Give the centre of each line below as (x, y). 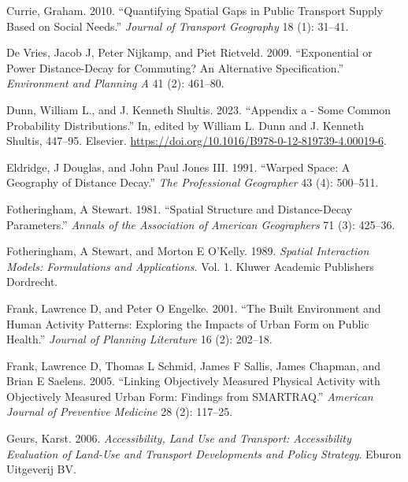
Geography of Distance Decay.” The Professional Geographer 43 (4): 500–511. (193, 182)
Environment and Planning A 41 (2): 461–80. (115, 83)
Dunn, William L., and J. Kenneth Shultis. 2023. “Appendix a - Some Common (198, 109)
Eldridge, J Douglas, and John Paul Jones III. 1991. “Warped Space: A (178, 167)
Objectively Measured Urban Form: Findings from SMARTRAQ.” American (190, 396)
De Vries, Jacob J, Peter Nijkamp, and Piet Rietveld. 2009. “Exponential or (189, 52)
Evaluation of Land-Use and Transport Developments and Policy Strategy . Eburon (204, 453)
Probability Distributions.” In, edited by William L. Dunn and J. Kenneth (185, 125)
